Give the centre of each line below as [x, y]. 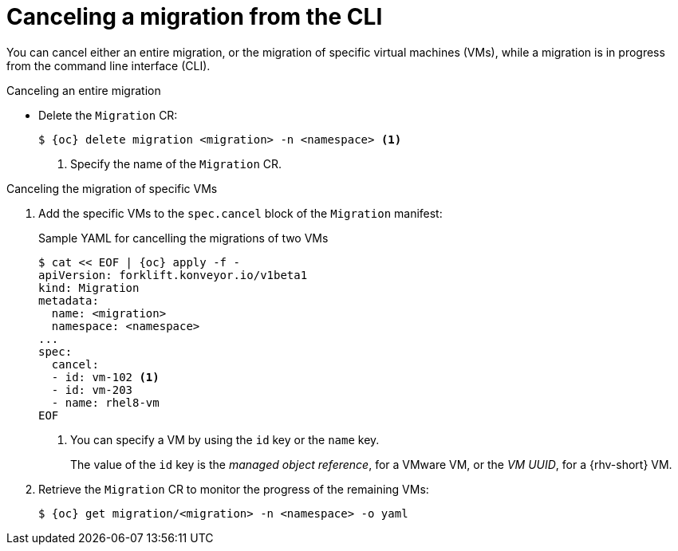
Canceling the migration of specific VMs [112, 188]
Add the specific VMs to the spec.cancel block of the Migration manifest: [240, 213]
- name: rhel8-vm [105, 402]
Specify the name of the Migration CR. [176, 163]
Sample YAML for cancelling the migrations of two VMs [183, 238]
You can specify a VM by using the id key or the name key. [225, 439]
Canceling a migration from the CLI [195, 17]
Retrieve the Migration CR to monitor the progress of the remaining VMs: [234, 489]
